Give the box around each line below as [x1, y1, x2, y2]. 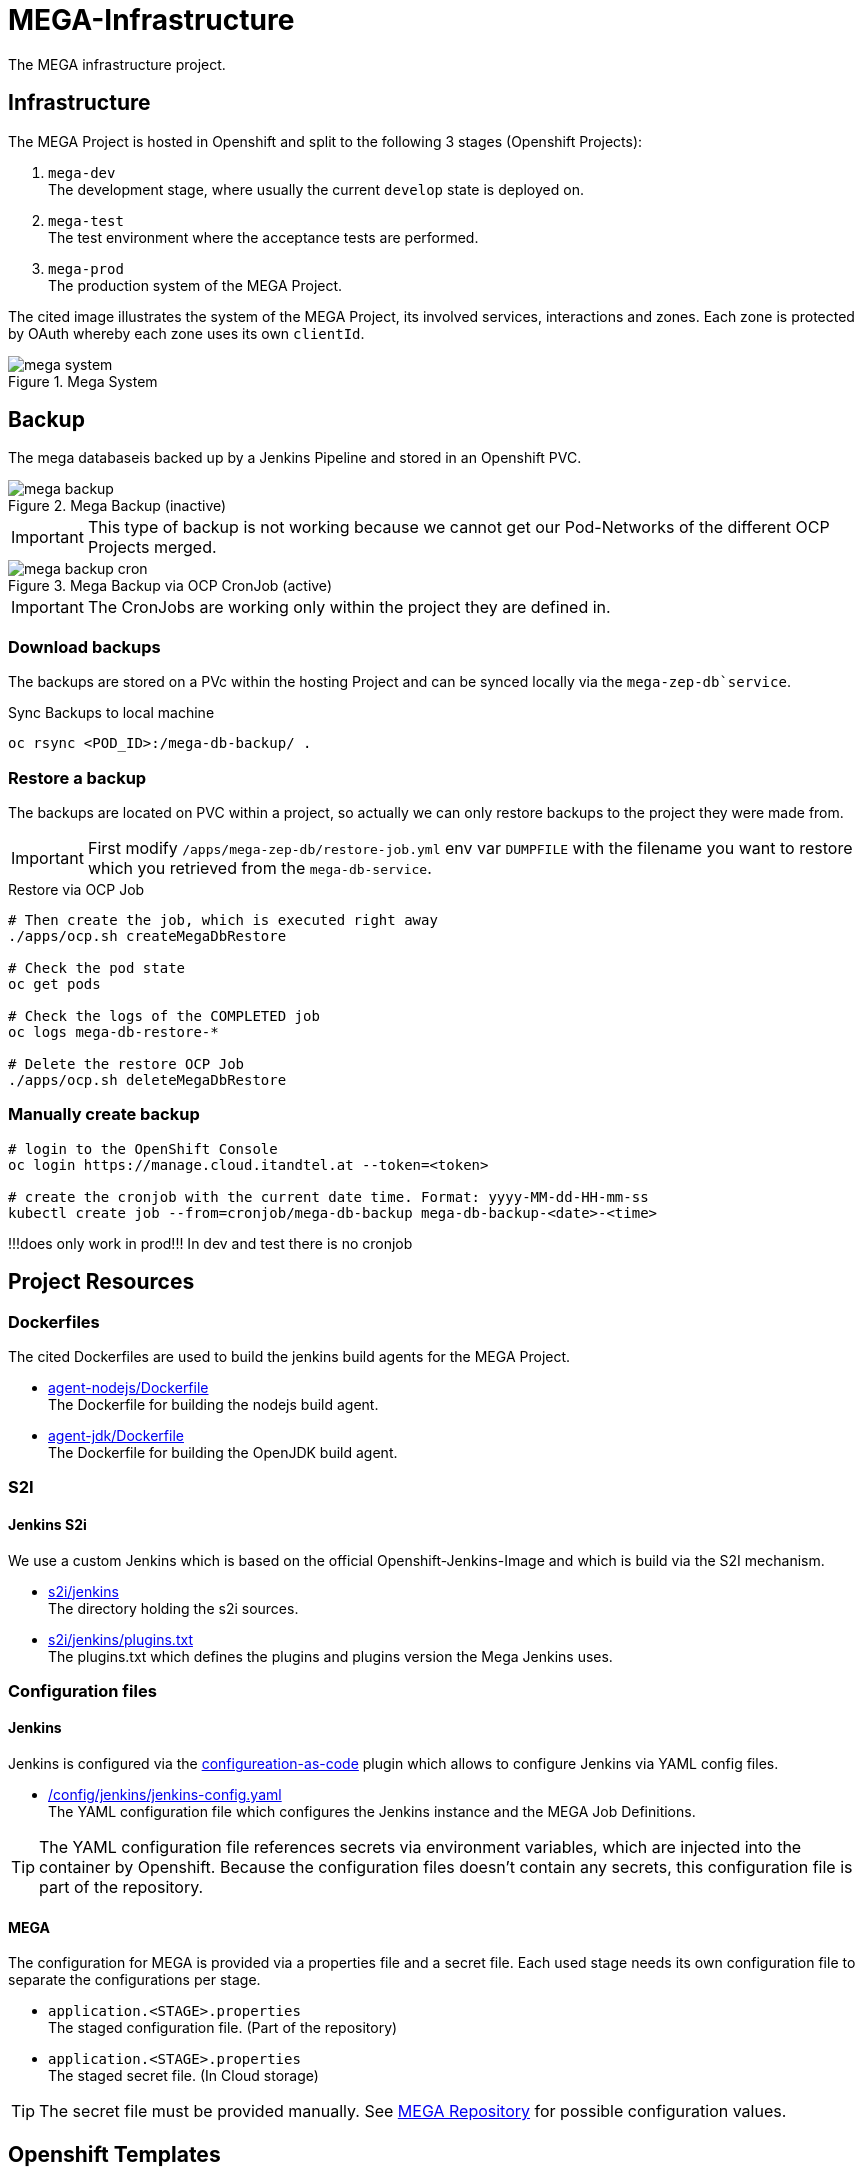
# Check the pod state [8, 959, 186, 976]
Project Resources [8, 1269, 195, 1295]
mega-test [48, 212, 124, 229]
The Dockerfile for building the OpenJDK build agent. [48, 1443, 398, 1461]
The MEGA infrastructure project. [8, 55, 226, 73]
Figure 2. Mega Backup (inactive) [8, 497, 227, 515]
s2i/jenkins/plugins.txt [48, 1630, 193, 1648]
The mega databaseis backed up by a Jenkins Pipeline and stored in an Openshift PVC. [8, 449, 582, 467]
